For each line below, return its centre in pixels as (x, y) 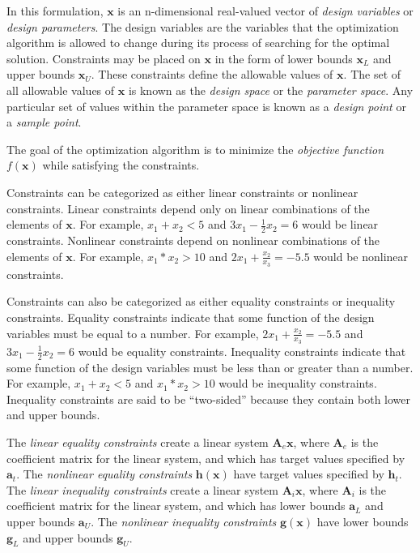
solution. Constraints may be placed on (104, 58)
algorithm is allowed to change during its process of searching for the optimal (198, 43)
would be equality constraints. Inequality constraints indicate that (242, 351)
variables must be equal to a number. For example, (133, 333)
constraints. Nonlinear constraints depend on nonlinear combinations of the (193, 240)
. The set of (372, 74)
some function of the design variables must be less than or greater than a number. (210, 367)
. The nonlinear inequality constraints (184, 521)
